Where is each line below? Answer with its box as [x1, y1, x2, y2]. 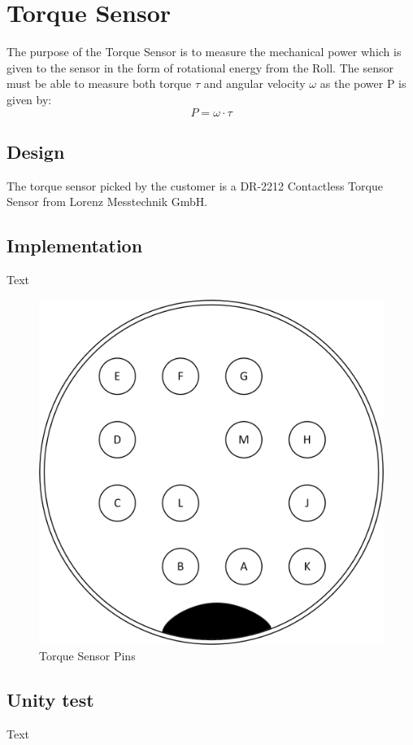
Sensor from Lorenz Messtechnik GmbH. [7, 193, 208, 210]
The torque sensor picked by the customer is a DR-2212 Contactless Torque [7, 177, 383, 194]
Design [7, 138, 65, 164]
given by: [7, 90, 52, 107]
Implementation [7, 233, 143, 258]
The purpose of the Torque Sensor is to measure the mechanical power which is [7, 43, 402, 60]
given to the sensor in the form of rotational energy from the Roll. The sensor [7, 59, 393, 76]
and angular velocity [203, 75, 306, 92]
